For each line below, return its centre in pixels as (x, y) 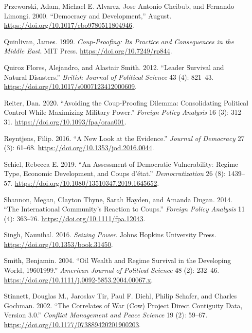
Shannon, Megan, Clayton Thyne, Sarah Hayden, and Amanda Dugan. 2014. (118, 199)
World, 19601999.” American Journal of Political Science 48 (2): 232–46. (112, 270)
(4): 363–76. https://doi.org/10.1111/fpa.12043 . (75, 218)
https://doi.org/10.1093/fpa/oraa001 (70, 121)
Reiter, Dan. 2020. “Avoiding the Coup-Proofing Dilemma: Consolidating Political (126, 102)
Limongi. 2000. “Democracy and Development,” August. (88, 15)
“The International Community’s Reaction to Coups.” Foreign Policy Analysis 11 (125, 209)
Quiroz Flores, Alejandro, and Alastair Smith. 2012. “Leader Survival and (114, 67)
